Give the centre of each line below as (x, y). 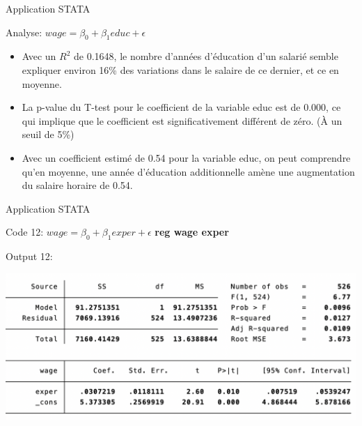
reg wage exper (192, 232)
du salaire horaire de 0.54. (77, 185)
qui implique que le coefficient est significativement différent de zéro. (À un (182, 120)
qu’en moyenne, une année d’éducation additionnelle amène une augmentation (188, 171)
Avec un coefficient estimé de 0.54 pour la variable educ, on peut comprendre (186, 157)
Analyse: (24, 32)
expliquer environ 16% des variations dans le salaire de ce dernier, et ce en (180, 69)
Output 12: (29, 256)
